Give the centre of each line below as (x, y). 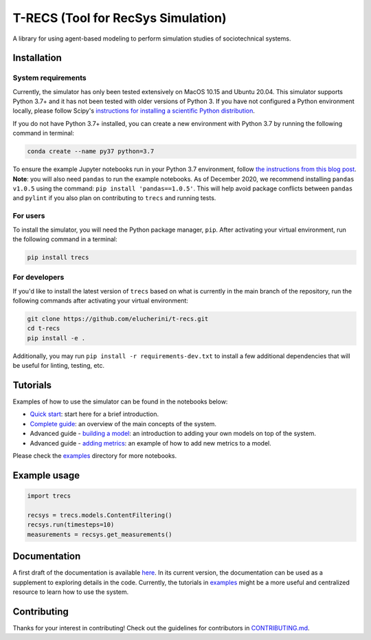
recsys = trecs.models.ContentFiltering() (100, 515)
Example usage (46, 475)
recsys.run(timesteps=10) (71, 525)
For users (29, 216)
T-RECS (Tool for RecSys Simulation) (120, 18)
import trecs (49, 496)
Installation (37, 58)
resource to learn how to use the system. (71, 592)
